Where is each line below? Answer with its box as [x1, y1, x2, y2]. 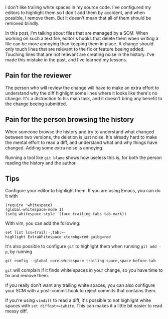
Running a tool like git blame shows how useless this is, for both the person [5, 154, 162, 161]
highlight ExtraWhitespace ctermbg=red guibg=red [5, 234, 111, 240]
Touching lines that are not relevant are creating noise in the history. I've [5, 51, 154, 57]
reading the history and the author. [5, 159, 77, 166]
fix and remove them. [5, 273, 49, 279]
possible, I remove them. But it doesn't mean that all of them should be [5, 15, 151, 21]
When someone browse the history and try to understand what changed [5, 128, 154, 135]
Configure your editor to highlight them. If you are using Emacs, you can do [5, 188, 161, 194]
